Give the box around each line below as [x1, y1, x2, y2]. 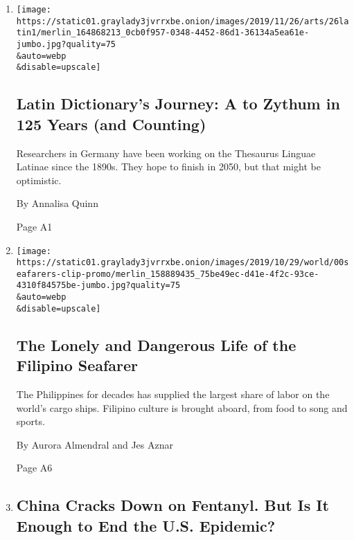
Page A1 [16, 219, 53, 233]
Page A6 [16, 460, 53, 475]
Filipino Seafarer [16, 354, 139, 376]
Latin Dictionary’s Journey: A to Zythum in [16, 93, 340, 114]
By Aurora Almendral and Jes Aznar [16, 437, 173, 451]
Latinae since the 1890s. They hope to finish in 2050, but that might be [16, 159, 321, 174]
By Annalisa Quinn [16, 196, 98, 210]
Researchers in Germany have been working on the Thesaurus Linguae [16, 145, 316, 160]
